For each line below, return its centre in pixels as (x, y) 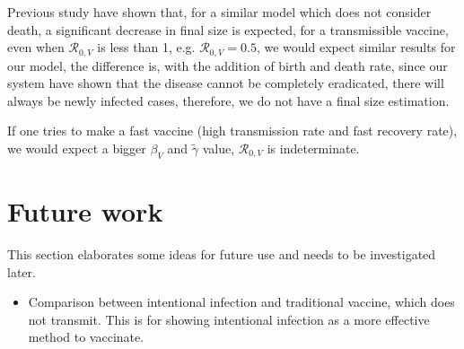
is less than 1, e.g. (146, 47)
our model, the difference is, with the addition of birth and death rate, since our (228, 65)
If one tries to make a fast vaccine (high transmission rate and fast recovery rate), (232, 131)
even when (36, 47)
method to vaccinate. (86, 337)
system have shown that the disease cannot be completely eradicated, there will (226, 83)
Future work (85, 211)
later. (22, 271)
